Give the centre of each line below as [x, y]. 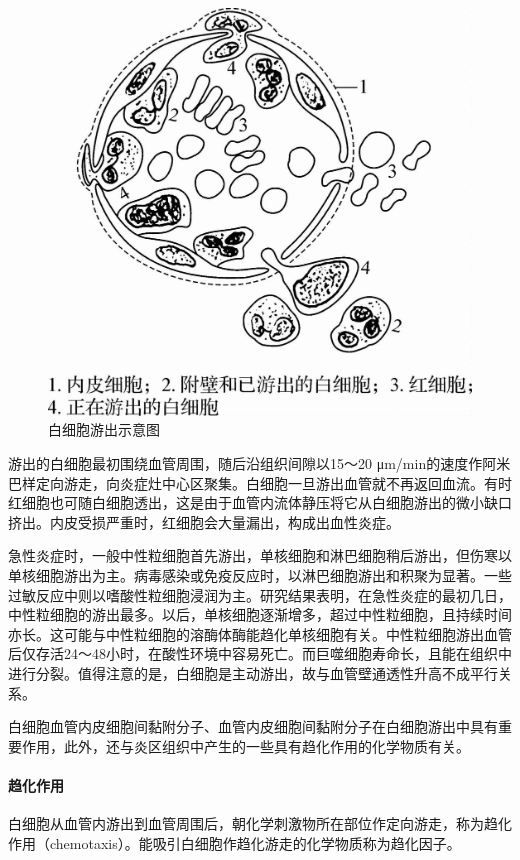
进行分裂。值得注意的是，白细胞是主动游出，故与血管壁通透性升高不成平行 [253, 672]
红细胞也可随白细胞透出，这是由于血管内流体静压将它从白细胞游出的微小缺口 [260, 502]
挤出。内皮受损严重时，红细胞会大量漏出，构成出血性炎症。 [204, 521]
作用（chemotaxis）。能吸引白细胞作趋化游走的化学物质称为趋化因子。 [234, 842]
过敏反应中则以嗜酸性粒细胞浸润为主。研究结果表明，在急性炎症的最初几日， [260, 594]
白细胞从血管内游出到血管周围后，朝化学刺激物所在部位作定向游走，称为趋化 [260, 823]
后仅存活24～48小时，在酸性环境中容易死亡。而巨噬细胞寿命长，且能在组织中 [260, 653]
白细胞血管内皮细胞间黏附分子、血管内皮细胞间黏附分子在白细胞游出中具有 [253, 726]
